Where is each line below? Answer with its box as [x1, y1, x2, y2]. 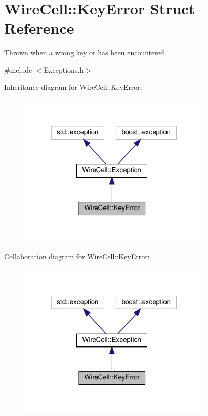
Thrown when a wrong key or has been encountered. [4, 47, 167, 58]
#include [4, 64, 32, 75]
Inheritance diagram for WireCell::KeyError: [4, 81, 142, 92]
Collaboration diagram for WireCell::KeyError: [4, 251, 150, 262]
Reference [4, 18, 74, 39]
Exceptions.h [44, 64, 84, 75]
